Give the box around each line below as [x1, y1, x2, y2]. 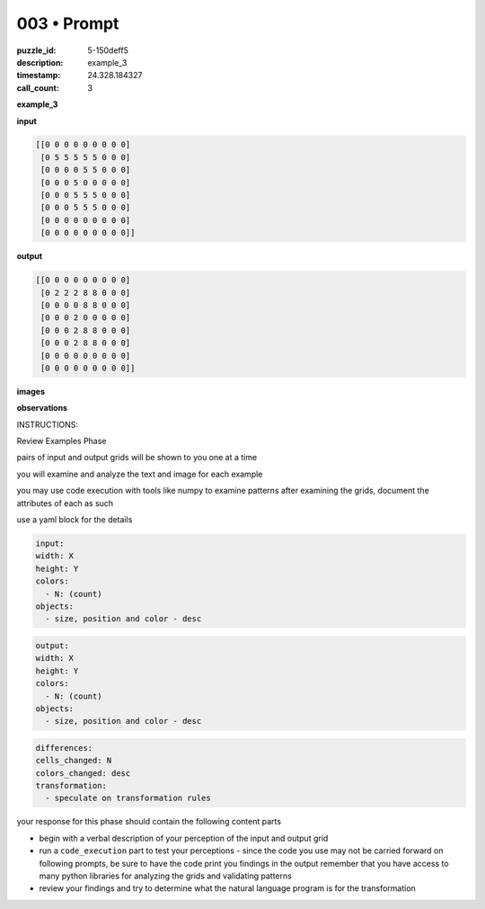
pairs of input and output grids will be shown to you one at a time [16, 452, 258, 463]
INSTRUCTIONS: [16, 419, 78, 430]
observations [16, 403, 67, 414]
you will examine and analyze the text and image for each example [16, 468, 263, 479]
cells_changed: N [35, 755, 112, 766]
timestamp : [16, 70, 61, 81]
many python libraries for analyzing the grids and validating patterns [39, 870, 292, 881]
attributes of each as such [16, 497, 114, 508]
